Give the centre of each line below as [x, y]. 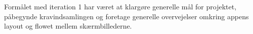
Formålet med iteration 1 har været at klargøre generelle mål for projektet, [120, 6]
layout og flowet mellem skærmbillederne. [68, 26]
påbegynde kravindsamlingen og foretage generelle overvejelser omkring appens [126, 16]
